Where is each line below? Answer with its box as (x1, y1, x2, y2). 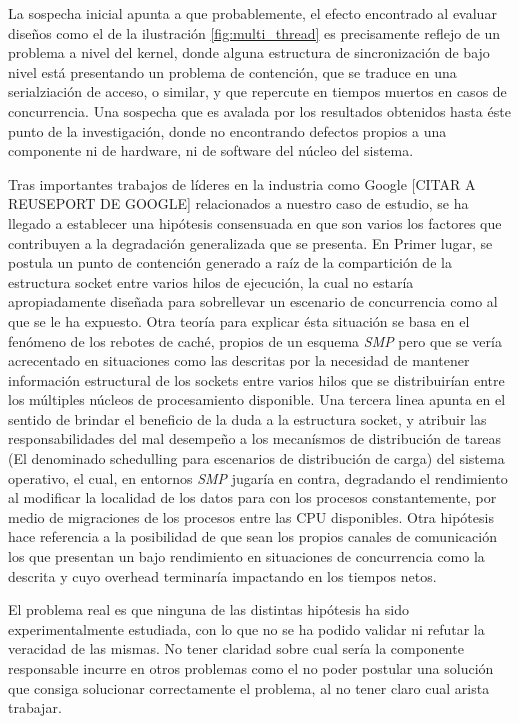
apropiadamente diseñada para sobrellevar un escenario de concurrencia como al (8, 291, 498, 312)
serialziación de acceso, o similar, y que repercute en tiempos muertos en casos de (8, 81, 507, 102)
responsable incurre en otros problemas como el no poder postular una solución (8, 658, 494, 678)
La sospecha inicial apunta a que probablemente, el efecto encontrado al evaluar (8, 3, 497, 23)
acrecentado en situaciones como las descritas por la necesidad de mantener (8, 350, 470, 371)
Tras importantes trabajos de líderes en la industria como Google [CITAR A (8, 173, 476, 194)
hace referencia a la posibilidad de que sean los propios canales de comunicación (8, 526, 497, 547)
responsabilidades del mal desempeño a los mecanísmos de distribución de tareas (8, 428, 502, 449)
